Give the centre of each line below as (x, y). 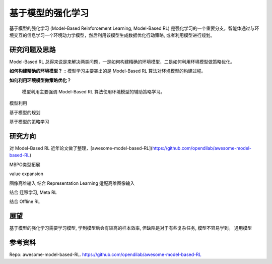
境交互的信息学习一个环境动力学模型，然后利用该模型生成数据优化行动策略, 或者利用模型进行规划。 (112, 35)
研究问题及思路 (32, 50)
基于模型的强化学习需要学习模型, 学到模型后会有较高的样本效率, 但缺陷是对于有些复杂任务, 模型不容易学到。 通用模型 (130, 228)
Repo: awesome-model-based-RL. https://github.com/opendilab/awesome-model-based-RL (105, 254)
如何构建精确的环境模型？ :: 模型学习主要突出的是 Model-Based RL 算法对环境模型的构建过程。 (108, 71)
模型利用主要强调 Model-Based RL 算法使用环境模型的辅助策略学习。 (93, 92)
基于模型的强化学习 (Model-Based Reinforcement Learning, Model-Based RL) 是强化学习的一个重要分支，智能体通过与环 (134, 28)
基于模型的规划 (25, 112)
